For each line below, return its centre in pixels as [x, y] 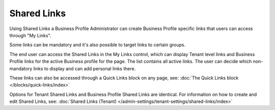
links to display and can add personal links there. [85, 68]
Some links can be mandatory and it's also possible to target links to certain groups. [98, 45]
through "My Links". [30, 35]
